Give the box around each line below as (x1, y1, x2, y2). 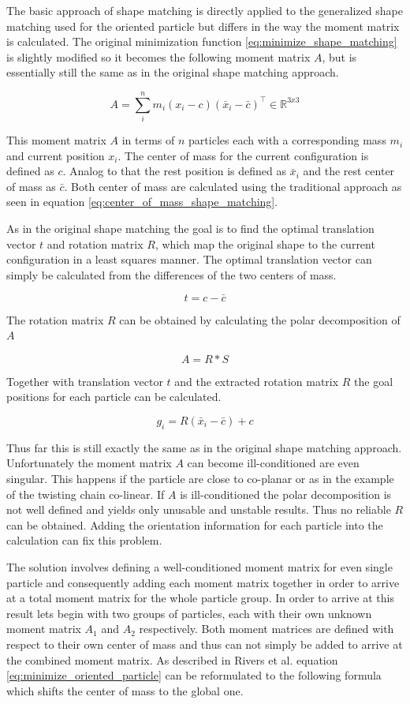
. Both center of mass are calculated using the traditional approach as (64, 178, 402, 194)
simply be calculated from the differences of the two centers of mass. (6, 266, 337, 283)
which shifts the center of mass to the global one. (6, 682, 244, 698)
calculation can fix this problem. (6, 532, 162, 549)
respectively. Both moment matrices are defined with (139, 620, 394, 637)
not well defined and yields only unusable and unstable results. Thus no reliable (6, 501, 391, 518)
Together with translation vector (6, 373, 163, 389)
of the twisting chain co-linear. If (6, 485, 165, 502)
